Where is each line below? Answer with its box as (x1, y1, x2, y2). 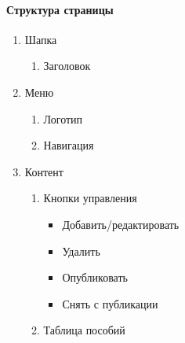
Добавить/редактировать (62, 216, 180, 232)
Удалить (62, 242, 100, 259)
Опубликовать (62, 269, 128, 286)
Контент (24, 163, 63, 179)
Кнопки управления (43, 190, 137, 206)
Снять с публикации (62, 295, 158, 312)
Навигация (43, 137, 94, 153)
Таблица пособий (43, 322, 125, 338)
